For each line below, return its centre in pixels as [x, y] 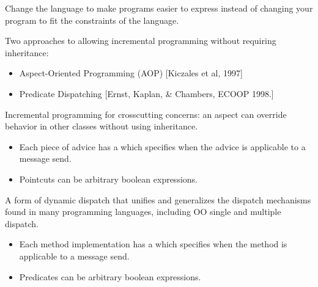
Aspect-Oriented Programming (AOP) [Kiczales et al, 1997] [131, 73]
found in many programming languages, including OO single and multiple [143, 212]
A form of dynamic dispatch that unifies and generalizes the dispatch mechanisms [158, 199]
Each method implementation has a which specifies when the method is [153, 244]
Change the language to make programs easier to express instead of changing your [159, 8]
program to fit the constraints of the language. [92, 20]
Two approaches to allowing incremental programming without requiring [141, 41]
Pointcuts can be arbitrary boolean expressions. [108, 179]
